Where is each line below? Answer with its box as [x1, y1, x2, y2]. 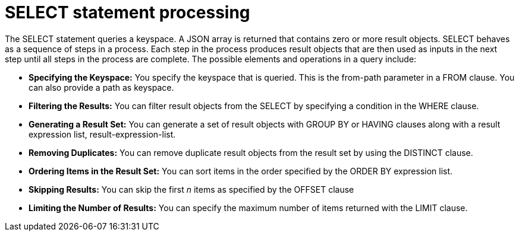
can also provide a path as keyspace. [29, 82, 174, 93]
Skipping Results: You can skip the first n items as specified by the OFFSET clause [29, 184, 354, 194]
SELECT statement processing [5, 2, 250, 23]
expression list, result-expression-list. [29, 129, 176, 139]
